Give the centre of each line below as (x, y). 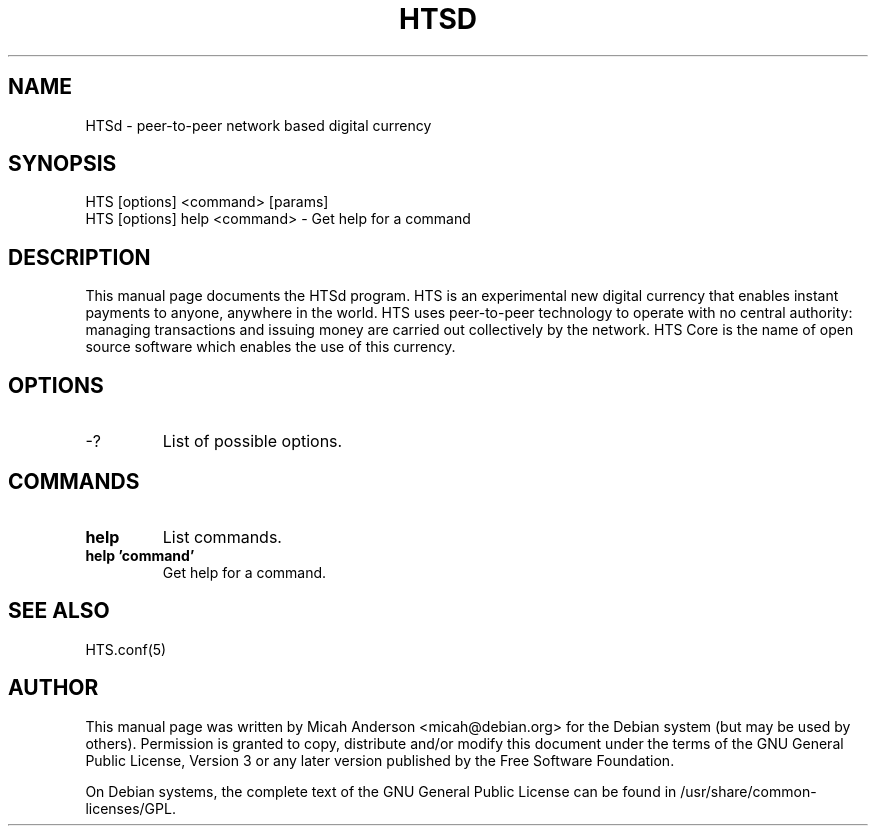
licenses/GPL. (130, 808)
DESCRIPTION (79, 257)
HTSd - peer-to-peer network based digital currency (258, 125)
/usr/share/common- (748, 791)
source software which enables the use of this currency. (270, 347)
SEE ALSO (59, 611)
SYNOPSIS (62, 164)
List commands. (222, 536)
